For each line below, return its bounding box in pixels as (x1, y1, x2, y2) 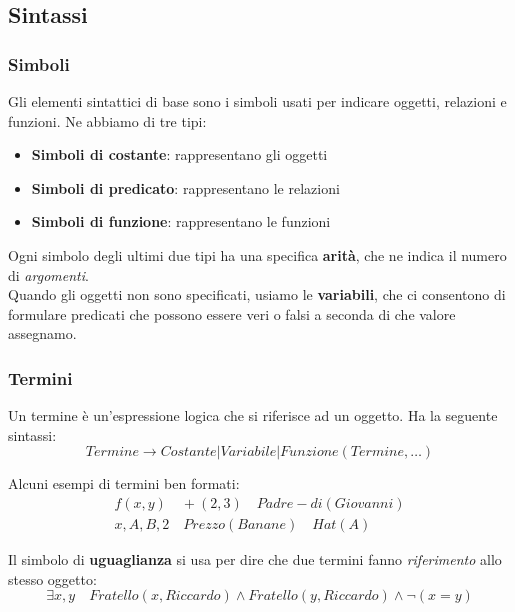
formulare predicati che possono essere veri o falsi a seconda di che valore (8, 303, 456, 324)
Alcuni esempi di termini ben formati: (8, 473, 240, 494)
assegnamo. (8, 323, 77, 344)
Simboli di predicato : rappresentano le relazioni (31, 177, 340, 198)
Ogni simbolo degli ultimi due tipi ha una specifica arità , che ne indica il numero (8, 244, 507, 265)
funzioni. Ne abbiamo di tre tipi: (8, 110, 207, 131)
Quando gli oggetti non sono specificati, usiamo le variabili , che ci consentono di (8, 284, 506, 305)
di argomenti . (8, 264, 89, 285)
